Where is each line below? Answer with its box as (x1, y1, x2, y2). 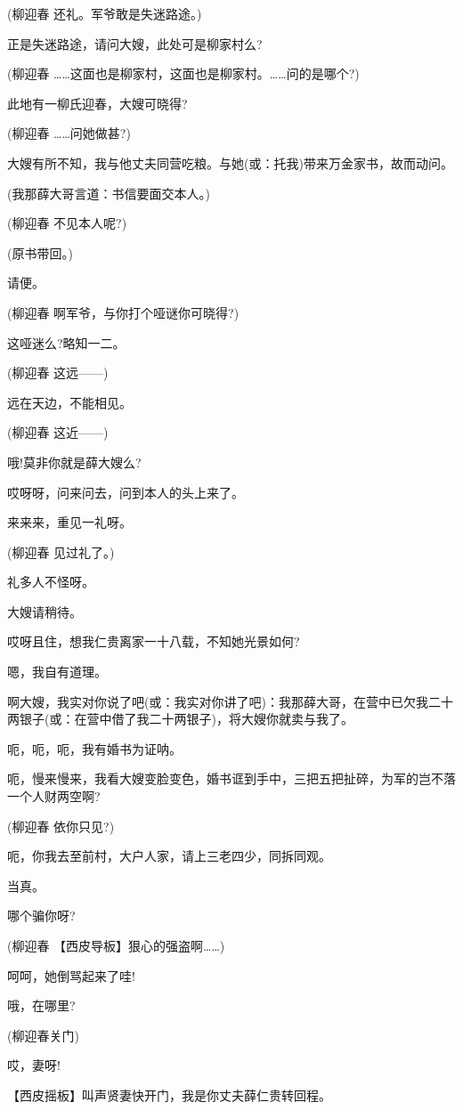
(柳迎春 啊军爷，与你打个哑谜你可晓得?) (7, 303, 240, 321)
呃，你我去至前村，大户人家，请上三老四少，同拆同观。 (7, 847, 331, 865)
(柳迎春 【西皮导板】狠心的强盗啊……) (7, 936, 225, 954)
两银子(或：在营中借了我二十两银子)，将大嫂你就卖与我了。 (7, 709, 353, 728)
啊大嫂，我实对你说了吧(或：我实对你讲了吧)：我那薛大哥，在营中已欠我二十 (7, 692, 453, 710)
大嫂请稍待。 (7, 602, 82, 620)
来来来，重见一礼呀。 (7, 513, 132, 531)
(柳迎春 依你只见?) (7, 816, 115, 835)
